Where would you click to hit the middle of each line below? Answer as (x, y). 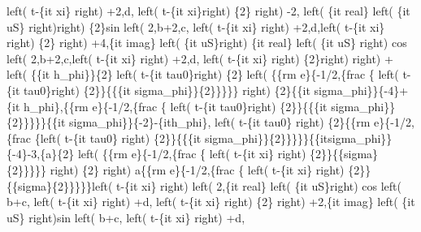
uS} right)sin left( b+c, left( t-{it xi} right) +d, (126, 217)
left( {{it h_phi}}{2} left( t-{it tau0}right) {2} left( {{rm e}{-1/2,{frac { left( (203, 74)
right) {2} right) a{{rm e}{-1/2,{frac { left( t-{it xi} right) (197, 169)
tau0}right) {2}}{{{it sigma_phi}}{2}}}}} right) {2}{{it (167, 90)
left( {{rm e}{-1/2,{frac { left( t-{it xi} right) (192, 154)
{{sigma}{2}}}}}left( (60, 185)
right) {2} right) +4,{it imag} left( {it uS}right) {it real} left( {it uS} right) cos (207, 43)
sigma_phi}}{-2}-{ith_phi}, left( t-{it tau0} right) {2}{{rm (219, 122)
